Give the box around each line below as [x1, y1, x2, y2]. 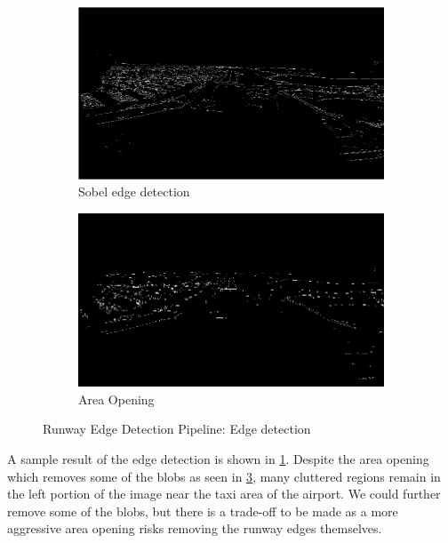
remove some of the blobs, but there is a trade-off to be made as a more [7, 501, 398, 520]
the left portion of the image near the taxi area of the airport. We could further [7, 484, 441, 503]
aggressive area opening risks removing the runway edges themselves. [7, 519, 382, 538]
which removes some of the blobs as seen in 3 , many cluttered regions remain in [7, 467, 441, 485]
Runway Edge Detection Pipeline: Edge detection [43, 419, 311, 438]
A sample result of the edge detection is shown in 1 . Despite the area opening [7, 450, 429, 468]
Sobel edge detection [78, 182, 190, 201]
